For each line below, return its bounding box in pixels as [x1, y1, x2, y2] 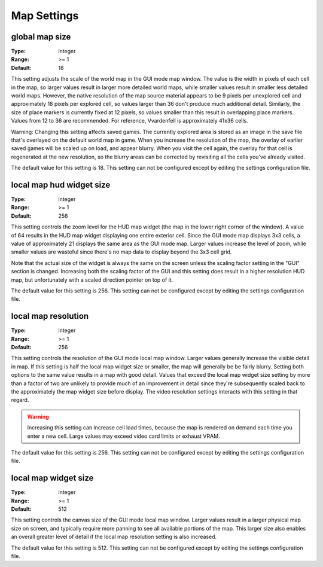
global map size [11, 32, 71, 42]
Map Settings [11, 9, 79, 22]
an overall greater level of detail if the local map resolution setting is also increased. [11, 533, 217, 541]
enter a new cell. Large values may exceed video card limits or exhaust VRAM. [27, 432, 221, 440]
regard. [11, 397, 29, 404]
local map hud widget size [11, 179, 111, 190]
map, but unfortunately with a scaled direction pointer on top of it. [11, 276, 173, 283]
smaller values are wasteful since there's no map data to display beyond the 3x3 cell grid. [11, 248, 232, 255]
